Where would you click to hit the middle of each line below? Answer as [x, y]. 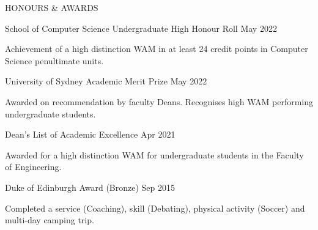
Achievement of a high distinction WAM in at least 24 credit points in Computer [157, 49]
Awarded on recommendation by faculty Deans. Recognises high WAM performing [159, 101]
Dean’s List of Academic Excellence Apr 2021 [90, 134]
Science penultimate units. [54, 60]
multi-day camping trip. [50, 220]
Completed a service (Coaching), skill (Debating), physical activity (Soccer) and [155, 208]
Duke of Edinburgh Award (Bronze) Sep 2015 [90, 187]
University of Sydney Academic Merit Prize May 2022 [106, 81]
